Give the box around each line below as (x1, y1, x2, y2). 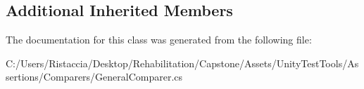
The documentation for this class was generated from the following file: (6, 32, 312, 47)
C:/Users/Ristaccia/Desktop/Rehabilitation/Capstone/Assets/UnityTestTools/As (6, 55, 359, 70)
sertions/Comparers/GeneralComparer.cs (6, 69, 183, 84)
